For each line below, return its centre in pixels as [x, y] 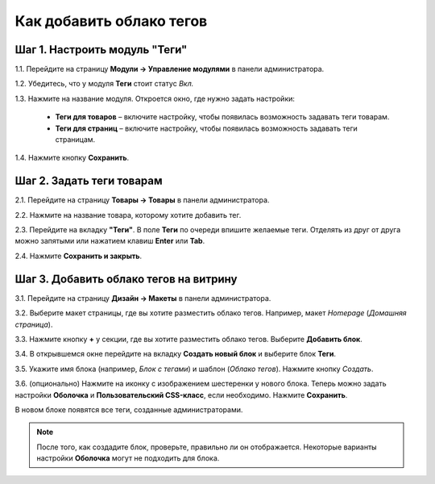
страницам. [75, 140]
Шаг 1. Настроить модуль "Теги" [101, 50]
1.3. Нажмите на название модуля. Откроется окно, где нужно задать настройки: [155, 98]
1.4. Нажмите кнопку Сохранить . [72, 158]
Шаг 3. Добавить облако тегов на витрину [126, 279]
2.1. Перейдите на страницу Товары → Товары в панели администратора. [142, 200]
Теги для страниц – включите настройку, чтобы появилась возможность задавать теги [206, 128]
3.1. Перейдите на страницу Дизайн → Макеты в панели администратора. [143, 298]
